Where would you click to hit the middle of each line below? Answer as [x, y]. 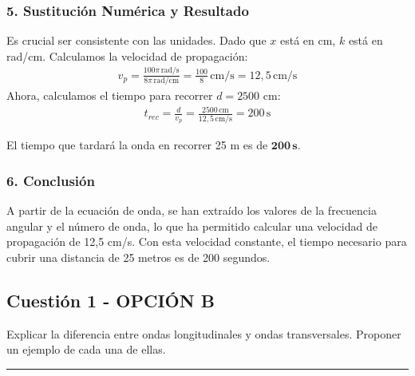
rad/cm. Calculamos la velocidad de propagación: [127, 55]
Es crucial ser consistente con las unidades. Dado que [136, 40]
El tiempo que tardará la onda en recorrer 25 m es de [137, 145]
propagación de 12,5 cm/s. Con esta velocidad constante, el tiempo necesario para [207, 241]
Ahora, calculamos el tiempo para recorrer [110, 95]
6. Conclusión [51, 180]
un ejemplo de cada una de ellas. [86, 349]
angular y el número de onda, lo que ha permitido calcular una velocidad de [192, 226]
